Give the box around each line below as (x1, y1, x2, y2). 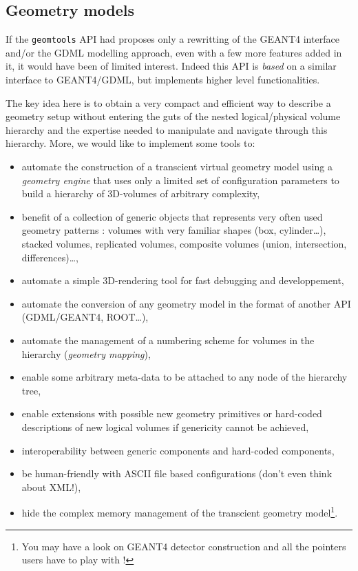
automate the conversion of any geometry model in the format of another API (21, 296, 351, 310)
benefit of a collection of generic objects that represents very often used (21, 209, 323, 223)
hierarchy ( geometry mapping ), (21, 346, 151, 361)
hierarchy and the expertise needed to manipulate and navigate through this (6, 122, 328, 137)
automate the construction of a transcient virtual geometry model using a (21, 159, 333, 174)
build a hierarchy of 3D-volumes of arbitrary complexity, (21, 186, 260, 201)
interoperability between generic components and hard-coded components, (21, 443, 335, 457)
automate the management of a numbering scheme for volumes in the (21, 332, 315, 347)
